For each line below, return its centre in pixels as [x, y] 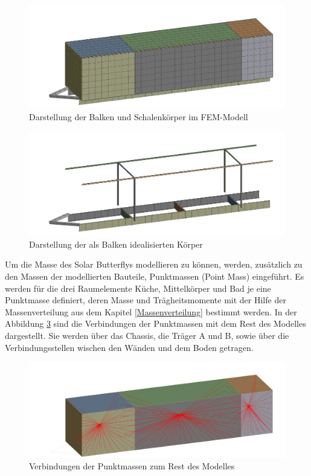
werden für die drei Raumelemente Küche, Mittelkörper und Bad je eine [138, 288]
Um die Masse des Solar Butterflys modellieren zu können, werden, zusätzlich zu [154, 264]
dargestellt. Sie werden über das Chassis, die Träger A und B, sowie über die [147, 335]
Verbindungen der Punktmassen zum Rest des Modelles [132, 466]
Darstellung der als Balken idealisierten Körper [116, 244]
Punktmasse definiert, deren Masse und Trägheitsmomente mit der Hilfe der [146, 300]
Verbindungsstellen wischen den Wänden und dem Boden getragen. [129, 347]
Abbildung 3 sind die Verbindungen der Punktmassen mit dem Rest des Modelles [155, 323]
